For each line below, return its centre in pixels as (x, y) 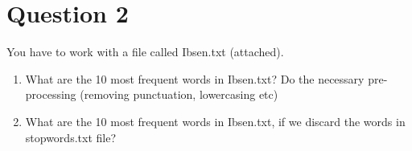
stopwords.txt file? (70, 137)
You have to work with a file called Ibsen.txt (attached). (145, 52)
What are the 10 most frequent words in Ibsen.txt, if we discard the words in (215, 121)
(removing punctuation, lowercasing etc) (179, 94)
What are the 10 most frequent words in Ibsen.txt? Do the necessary (195, 78)
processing (51, 94)
